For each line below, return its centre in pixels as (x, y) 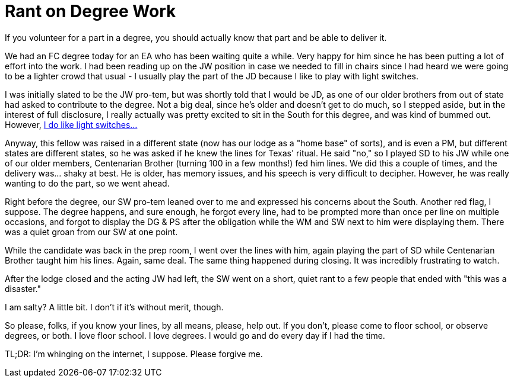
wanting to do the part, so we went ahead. (87, 183)
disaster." (23, 288)
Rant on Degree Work (91, 11)
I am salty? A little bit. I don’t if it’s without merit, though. (114, 307)
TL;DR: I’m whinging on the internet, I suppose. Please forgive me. (134, 354)
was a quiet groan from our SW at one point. (91, 232)
